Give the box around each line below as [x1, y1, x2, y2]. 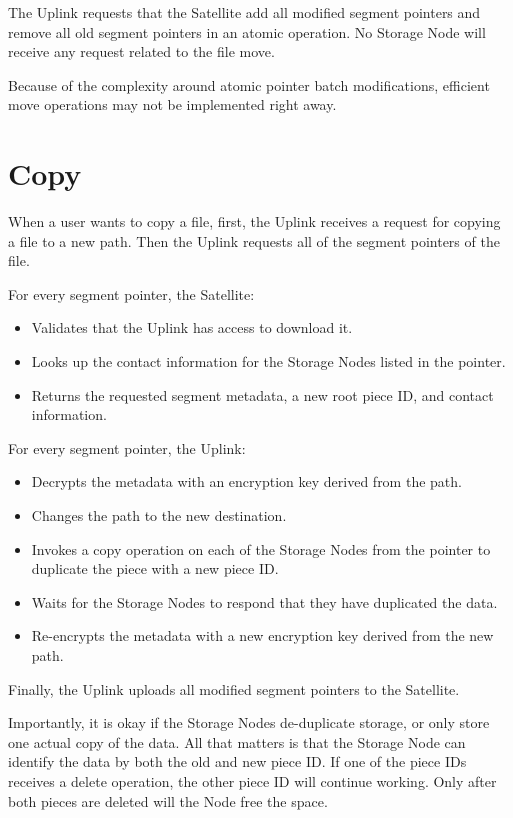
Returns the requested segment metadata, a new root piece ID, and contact [31, 384, 494, 405]
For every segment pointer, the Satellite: [8, 283, 255, 304]
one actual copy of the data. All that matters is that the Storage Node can [8, 731, 466, 752]
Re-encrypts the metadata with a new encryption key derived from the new [31, 625, 494, 646]
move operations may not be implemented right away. [8, 94, 337, 115]
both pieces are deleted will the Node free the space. [8, 790, 328, 811]
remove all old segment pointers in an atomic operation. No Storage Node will [8, 21, 486, 42]
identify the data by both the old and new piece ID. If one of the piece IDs [8, 751, 467, 772]
